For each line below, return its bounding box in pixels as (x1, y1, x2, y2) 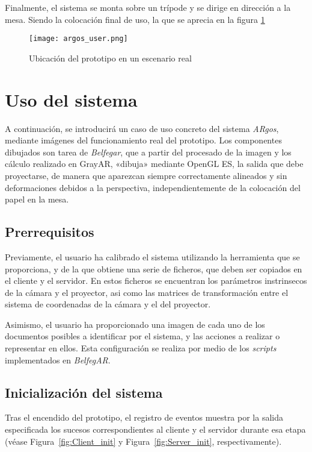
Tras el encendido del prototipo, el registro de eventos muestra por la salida (5, 411, 283, 424)
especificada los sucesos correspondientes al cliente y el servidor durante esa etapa (5, 423, 306, 436)
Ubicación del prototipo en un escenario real (29, 51, 192, 64)
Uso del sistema (5, 87, 138, 111)
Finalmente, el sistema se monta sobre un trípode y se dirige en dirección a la (5, 1, 291, 13)
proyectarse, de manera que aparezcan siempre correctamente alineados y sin (5, 169, 287, 181)
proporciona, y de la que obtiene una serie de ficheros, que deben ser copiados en (5, 262, 302, 275)
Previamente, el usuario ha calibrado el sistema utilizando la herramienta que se (5, 250, 300, 263)
